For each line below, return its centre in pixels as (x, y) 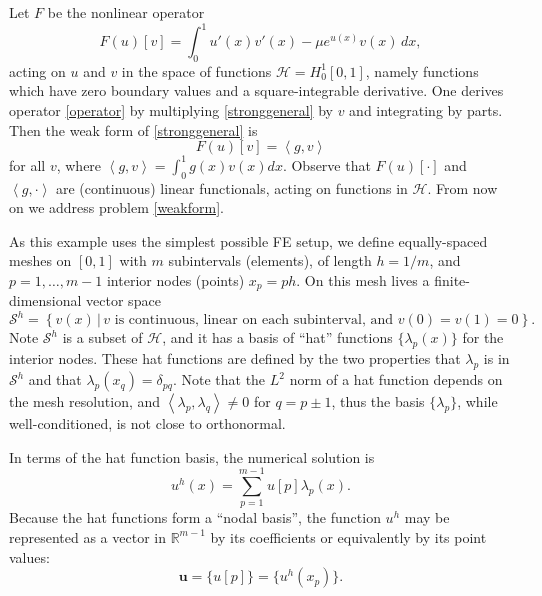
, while (477, 401)
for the (483, 337)
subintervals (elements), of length (270, 260)
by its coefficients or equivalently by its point (348, 536)
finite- (452, 279)
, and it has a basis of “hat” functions (277, 337)
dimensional (45, 300)
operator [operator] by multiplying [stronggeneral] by (171, 110)
